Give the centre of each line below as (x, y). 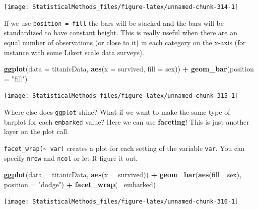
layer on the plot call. (37, 131)
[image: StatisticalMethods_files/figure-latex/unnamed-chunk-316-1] (121, 202)
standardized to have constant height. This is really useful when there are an (121, 33)
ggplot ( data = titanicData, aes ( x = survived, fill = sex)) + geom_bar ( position (129, 69)
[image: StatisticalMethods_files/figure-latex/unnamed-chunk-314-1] (121, 7)
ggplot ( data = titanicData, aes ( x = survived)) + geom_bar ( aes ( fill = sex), (123, 174)
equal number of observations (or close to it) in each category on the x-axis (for (125, 42)
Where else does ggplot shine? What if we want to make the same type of (117, 111)
